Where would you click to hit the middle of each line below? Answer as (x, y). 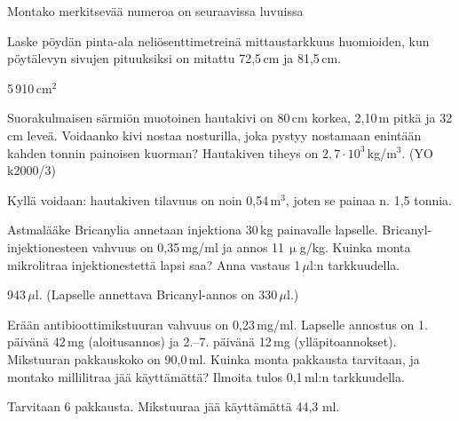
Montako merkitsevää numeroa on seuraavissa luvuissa (155, 11)
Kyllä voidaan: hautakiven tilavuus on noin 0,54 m (144, 199)
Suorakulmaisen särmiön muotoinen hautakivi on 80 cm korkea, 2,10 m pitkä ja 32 (230, 118)
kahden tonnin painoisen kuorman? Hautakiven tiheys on (163, 152)
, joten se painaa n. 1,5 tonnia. (368, 199)
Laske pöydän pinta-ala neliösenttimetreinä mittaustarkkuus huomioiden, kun (218, 40)
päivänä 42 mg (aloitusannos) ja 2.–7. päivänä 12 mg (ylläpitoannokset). (202, 342)
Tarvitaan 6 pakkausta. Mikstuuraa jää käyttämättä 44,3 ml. (174, 406)
